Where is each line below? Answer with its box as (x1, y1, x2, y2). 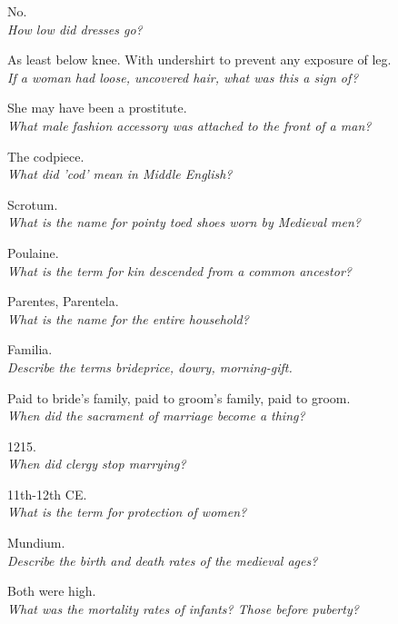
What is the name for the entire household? (7, 309, 249, 328)
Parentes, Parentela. (7, 292, 119, 311)
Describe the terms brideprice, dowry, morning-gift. (7, 357, 293, 376)
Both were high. (7, 581, 96, 600)
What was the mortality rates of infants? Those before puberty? (7, 599, 359, 618)
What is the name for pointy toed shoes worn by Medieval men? (7, 213, 362, 232)
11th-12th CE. (7, 484, 87, 503)
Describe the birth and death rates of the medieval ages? (7, 550, 318, 570)
